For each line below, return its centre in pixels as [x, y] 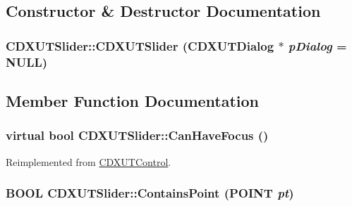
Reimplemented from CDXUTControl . [89, 161]
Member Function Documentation [133, 100]
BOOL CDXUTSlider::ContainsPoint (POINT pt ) [150, 193]
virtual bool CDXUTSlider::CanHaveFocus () [137, 135]
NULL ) [27, 62]
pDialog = [317, 45]
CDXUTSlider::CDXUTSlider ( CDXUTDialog [140, 45]
